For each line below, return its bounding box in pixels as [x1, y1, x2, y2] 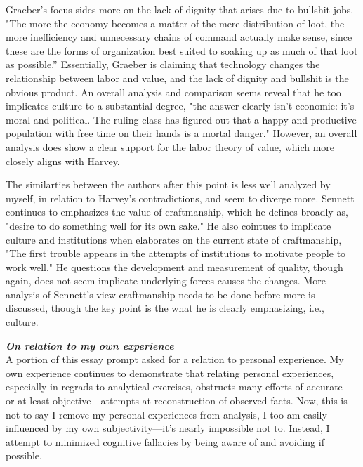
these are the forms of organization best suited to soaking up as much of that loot [6, 43, 358, 58]
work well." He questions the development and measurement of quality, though [6, 259, 343, 274]
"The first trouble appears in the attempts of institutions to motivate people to [6, 246, 346, 261]
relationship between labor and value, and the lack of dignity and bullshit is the [6, 70, 349, 85]
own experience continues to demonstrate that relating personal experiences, [6, 365, 334, 380]
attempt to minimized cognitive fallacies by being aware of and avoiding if [6, 434, 324, 449]
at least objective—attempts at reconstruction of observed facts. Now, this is [18, 393, 348, 408]
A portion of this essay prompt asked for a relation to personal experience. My [6, 352, 344, 367]
